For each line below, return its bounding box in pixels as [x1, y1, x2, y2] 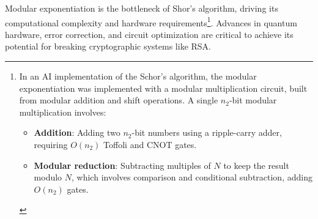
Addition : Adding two [34, 126, 120, 139]
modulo [34, 171, 62, 184]
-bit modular [229, 94, 277, 106]
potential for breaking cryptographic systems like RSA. [5, 40, 211, 53]
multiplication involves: [19, 105, 106, 118]
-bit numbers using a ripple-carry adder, [131, 126, 282, 139]
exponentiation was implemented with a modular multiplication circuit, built [19, 81, 308, 94]
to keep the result [223, 158, 289, 171]
